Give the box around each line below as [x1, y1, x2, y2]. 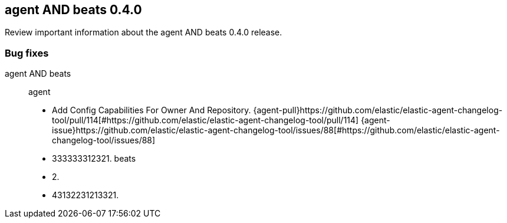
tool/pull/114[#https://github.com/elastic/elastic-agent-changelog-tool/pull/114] [52, 115, 359, 126]
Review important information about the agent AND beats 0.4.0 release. [5, 27, 282, 38]
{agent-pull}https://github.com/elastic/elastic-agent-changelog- [253, 105, 503, 116]
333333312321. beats [52, 153, 136, 164]
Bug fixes [5, 47, 49, 59]
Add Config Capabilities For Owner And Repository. [52, 105, 251, 116]
